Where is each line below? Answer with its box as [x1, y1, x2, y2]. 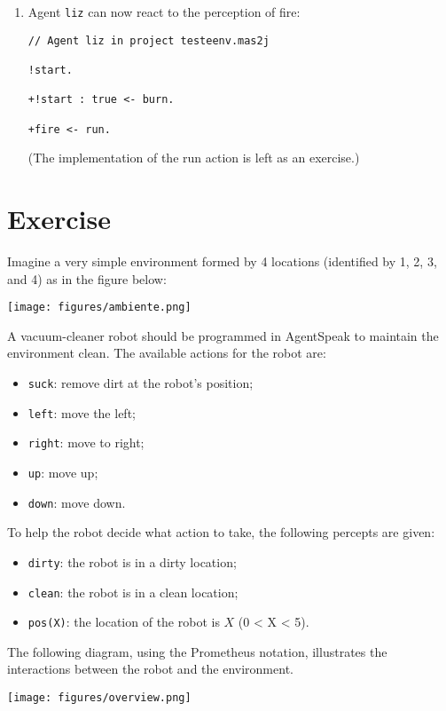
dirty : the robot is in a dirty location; [27, 552, 237, 571]
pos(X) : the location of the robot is [27, 612, 220, 631]
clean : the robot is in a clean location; [27, 582, 239, 601]
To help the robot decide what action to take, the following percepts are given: [7, 523, 435, 541]
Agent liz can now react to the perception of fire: [27, 3, 301, 20]
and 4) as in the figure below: [7, 269, 167, 288]
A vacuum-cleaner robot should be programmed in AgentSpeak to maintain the [7, 326, 439, 344]
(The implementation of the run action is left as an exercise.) [27, 148, 360, 167]
